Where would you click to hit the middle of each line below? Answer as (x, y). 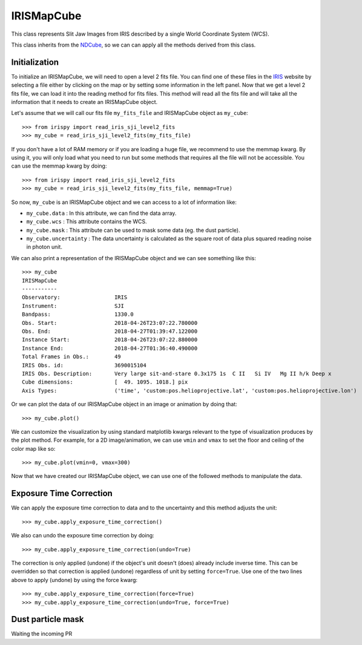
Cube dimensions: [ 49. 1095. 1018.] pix (105, 382)
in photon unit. (44, 247)
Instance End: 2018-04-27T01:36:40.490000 (110, 348)
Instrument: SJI (73, 306)
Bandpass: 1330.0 (78, 314)
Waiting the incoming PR (42, 634)
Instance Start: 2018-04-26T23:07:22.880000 (110, 340)
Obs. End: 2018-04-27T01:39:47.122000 (110, 331)
